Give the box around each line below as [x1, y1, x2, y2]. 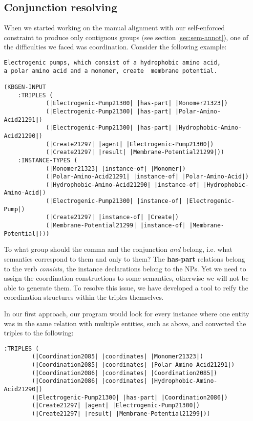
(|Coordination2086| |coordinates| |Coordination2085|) [32, 369, 217, 377]
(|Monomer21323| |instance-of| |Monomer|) [45, 165, 186, 172]
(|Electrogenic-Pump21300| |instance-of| [45, 198, 183, 205]
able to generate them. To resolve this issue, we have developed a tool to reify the [4, 282, 249, 292]
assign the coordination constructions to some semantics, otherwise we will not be [4, 273, 249, 283]
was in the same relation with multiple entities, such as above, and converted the [4, 318, 246, 328]
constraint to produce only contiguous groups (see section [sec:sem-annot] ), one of [4, 32, 249, 42]
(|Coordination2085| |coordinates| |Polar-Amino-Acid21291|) [32, 361, 235, 369]
